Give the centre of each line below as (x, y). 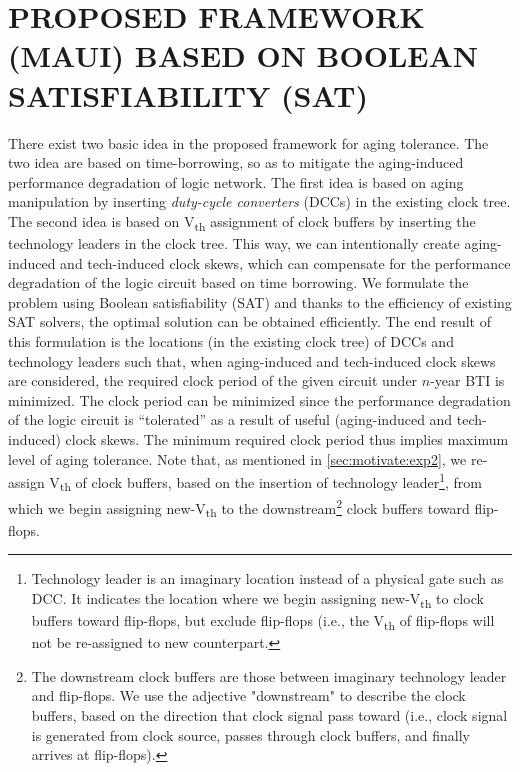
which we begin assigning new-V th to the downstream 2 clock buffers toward (239, 507)
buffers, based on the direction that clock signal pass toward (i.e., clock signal (269, 714)
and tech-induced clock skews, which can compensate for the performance (285, 262)
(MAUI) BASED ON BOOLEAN (243, 55)
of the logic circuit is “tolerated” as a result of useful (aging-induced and (230, 419)
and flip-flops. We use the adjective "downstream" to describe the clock (248, 695)
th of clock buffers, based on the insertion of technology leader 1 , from (270, 482)
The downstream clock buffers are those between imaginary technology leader (269, 675)
